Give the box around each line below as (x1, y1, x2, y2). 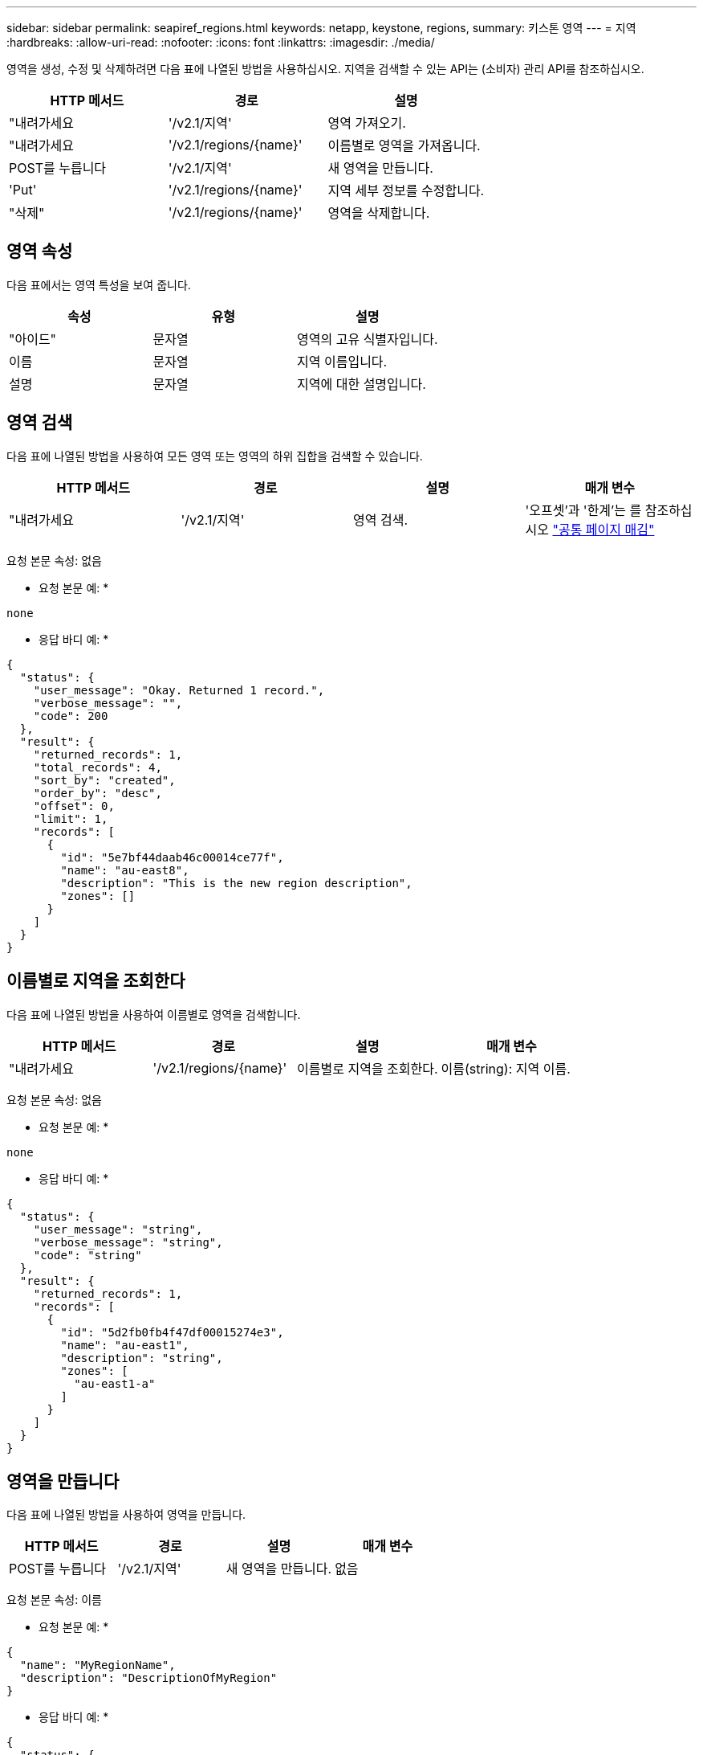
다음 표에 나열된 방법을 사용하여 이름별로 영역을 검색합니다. (6, 1007, 301, 1021)
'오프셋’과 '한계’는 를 (525, 501, 642, 518)
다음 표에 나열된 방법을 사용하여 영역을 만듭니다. (6, 1507, 246, 1522)
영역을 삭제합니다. (327, 205, 430, 221)
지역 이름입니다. (297, 353, 388, 370)
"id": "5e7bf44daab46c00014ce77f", (60, 850, 284, 864)
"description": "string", (60, 1351, 223, 1364)
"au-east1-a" (74, 1377, 156, 1390)
